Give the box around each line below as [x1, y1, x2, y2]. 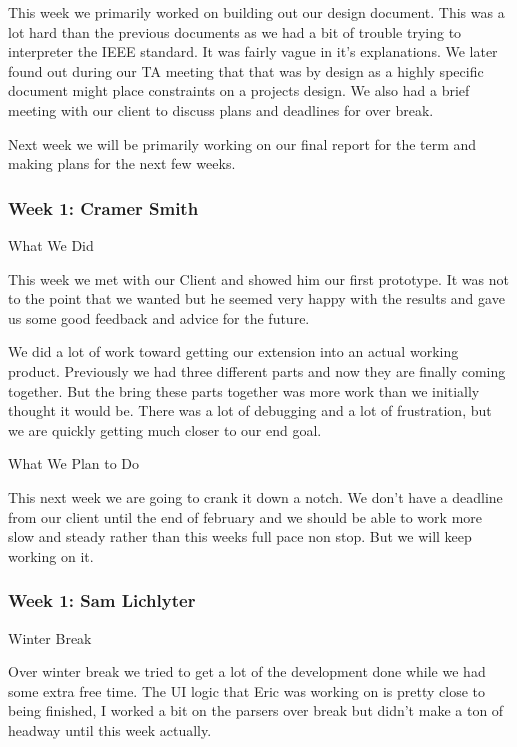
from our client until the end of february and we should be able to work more [8, 506, 482, 527]
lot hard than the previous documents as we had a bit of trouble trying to [8, 21, 462, 42]
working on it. [8, 545, 94, 566]
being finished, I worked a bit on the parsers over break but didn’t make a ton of [8, 700, 504, 721]
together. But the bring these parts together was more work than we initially [8, 380, 480, 401]
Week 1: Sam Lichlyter [8, 588, 196, 613]
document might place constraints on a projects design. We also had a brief [8, 80, 470, 101]
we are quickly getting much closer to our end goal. [8, 419, 322, 440]
